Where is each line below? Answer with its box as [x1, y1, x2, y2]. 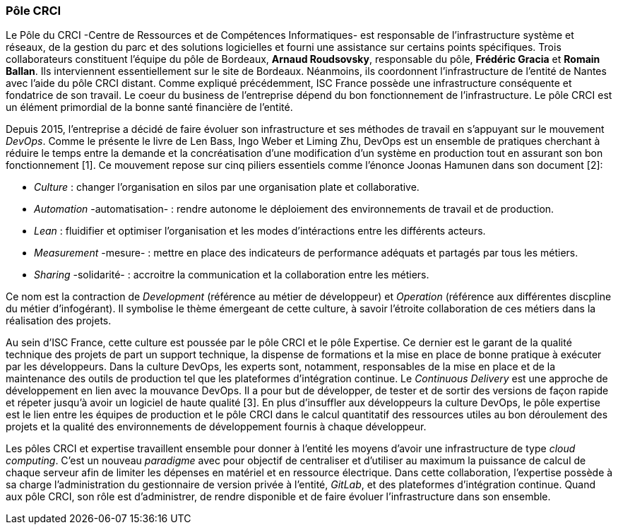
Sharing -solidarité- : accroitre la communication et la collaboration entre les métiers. [34, 269, 429, 281]
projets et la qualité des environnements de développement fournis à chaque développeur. [6, 420, 427, 433]
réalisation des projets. [6, 314, 112, 327]
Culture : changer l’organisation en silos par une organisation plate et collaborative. [34, 181, 420, 194]
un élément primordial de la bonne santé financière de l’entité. [6, 101, 293, 114]
